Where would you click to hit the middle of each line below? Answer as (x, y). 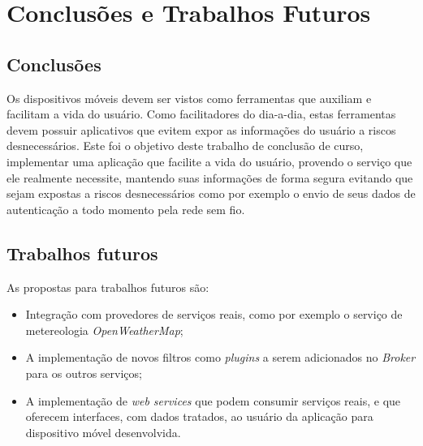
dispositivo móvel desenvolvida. (103, 432)
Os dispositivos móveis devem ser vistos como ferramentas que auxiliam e (189, 98)
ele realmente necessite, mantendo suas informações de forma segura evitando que (210, 177)
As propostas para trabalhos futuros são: (108, 287)
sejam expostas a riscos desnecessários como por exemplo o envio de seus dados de (211, 193)
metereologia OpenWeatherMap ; (104, 330)
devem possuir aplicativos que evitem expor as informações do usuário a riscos (201, 129)
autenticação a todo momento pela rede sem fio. (126, 209)
